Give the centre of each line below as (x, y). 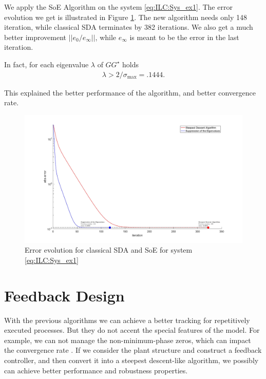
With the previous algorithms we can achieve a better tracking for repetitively (127, 320)
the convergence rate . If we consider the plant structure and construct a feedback (133, 350)
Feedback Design (64, 295)
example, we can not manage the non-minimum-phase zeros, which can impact (128, 340)
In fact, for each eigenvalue (46, 64)
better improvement (35, 37)
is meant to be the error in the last (184, 37)
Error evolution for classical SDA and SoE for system (109, 250)
